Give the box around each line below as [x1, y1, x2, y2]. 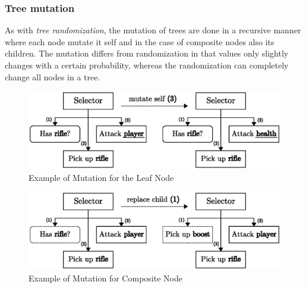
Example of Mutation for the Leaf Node [29, 171, 174, 183]
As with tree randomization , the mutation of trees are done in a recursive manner [5, 24, 301, 36]
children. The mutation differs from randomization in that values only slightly [5, 47, 289, 60]
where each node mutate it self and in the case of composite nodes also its [5, 35, 275, 48]
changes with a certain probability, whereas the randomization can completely [5, 59, 289, 71]
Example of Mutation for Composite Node [29, 271, 182, 284]
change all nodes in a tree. [5, 70, 100, 83]
